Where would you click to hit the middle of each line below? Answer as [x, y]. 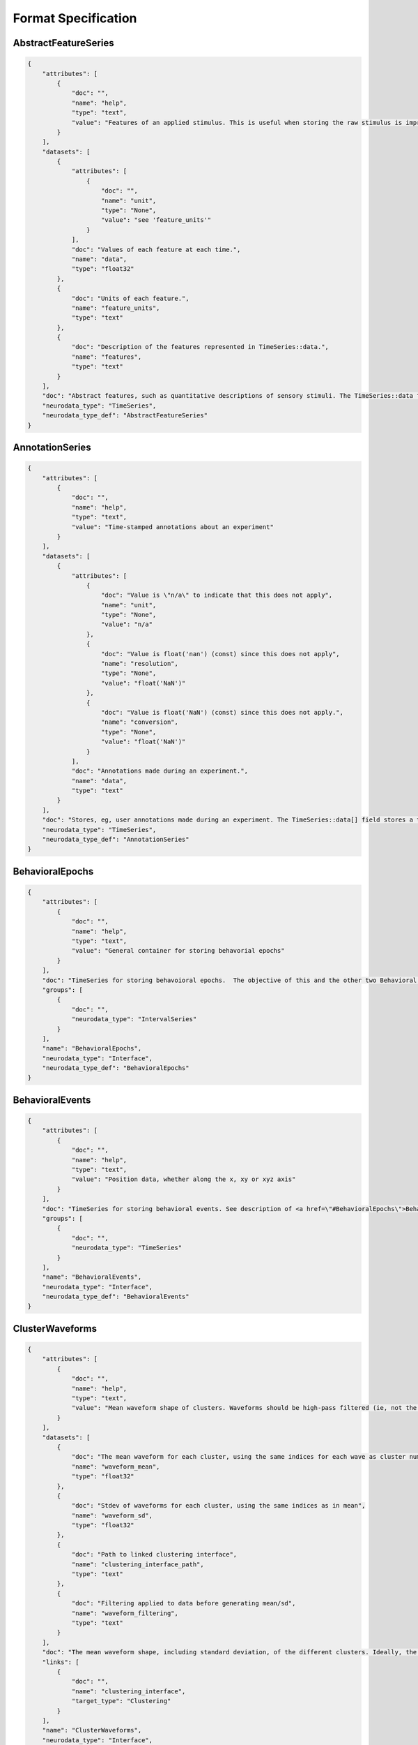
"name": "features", [107, 357]
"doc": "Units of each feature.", [130, 298]
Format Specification [75, 18]
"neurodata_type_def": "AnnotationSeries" [116, 840]
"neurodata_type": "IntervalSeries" [134, 1019]
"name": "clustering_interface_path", [138, 1564]
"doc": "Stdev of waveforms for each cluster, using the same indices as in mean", [218, 1506]
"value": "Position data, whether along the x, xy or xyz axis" [184, 1179]
